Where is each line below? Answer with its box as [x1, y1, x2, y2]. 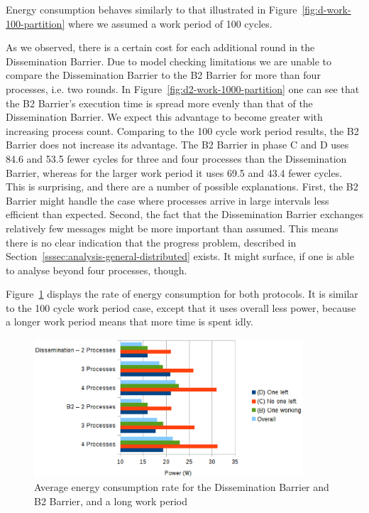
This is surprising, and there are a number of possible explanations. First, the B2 [6, 179, 358, 194]
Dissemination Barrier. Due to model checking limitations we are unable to [6, 53, 332, 68]
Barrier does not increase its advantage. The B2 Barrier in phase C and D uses [6, 137, 349, 152]
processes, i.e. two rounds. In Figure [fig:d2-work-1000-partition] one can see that [6, 81, 360, 96]
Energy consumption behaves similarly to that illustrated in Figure [6, 2, 297, 16]
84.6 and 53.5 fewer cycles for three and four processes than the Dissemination [6, 151, 347, 166]
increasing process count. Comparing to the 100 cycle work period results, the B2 [6, 123, 359, 138]
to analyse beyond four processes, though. [6, 262, 187, 277]
